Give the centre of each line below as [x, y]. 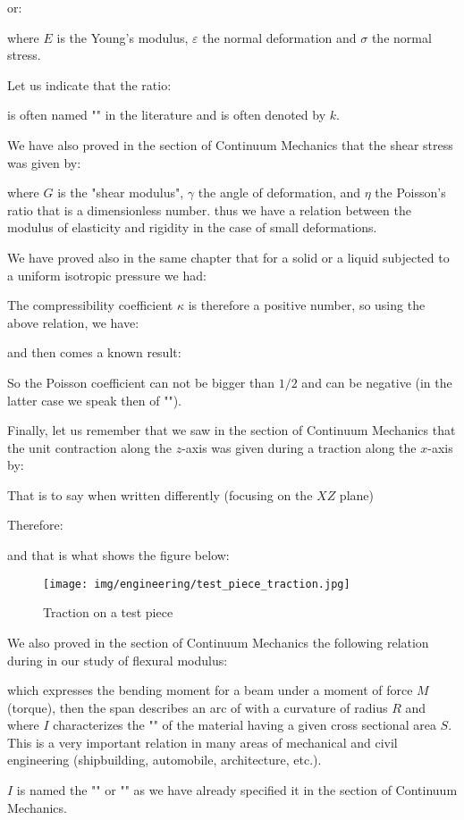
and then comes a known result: [94, 352]
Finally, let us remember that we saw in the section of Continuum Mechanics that [232, 430]
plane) [356, 494]
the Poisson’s [410, 192]
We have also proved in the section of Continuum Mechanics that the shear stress [230, 144]
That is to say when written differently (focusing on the [160, 494]
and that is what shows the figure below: [118, 555]
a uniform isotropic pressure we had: [107, 275]
